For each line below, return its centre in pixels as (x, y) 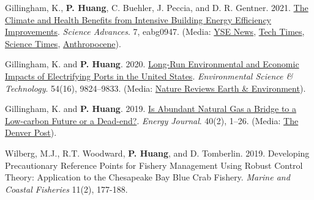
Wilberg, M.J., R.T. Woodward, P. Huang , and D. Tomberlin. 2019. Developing (157, 153)
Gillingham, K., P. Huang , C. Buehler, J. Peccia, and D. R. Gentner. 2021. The (157, 7)
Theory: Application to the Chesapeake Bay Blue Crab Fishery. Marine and (148, 177)
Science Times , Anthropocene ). (63, 43)
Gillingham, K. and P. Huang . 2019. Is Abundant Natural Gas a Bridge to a (151, 109)
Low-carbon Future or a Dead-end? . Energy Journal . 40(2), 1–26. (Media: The (152, 120)
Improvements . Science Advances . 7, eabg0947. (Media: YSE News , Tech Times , (155, 31)
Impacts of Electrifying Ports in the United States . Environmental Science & (149, 76)
